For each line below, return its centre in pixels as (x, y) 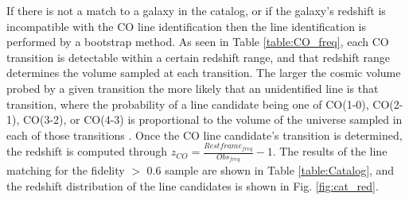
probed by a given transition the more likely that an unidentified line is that (193, 88)
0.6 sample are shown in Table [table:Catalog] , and (271, 170)
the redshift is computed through (87, 151)
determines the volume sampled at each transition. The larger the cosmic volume (204, 73)
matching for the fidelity (66, 170)
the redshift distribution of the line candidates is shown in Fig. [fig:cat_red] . (193, 185)
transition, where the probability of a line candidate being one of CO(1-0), (188, 104)
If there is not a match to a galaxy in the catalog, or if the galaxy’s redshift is (196, 10)
